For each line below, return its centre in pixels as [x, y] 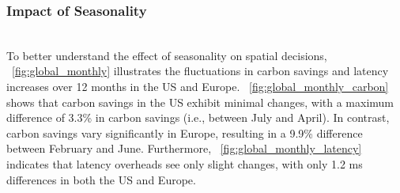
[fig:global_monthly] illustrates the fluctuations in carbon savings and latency [200, 71]
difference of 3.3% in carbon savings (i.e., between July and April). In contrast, [198, 117]
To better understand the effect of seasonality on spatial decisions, [167, 55]
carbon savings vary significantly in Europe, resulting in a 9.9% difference [185, 132]
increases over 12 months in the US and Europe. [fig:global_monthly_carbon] [198, 86]
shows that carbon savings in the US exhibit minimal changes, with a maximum [200, 102]
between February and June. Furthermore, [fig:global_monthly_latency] [184, 148]
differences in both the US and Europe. [101, 179]
